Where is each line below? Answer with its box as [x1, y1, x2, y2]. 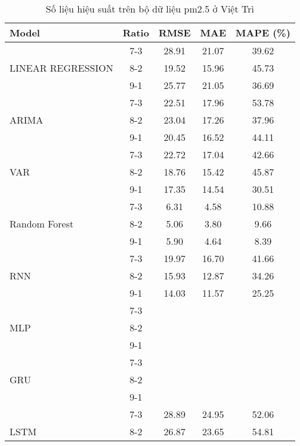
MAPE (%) [236, 26, 290, 39]
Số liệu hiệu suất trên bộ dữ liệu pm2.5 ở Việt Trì [45, 2, 254, 16]
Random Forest [10, 217, 74, 230]
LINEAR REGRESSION [10, 61, 113, 75]
